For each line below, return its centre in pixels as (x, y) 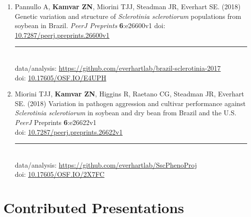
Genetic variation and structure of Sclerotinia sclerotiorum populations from (128, 16)
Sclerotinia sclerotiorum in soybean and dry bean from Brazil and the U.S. (125, 113)
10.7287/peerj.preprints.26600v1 (62, 35)
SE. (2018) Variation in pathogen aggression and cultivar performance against (130, 103)
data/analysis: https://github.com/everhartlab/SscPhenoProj (106, 164)
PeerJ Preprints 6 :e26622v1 (56, 122)
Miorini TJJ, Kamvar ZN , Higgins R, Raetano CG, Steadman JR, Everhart (129, 94)
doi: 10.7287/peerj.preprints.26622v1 (69, 132)
